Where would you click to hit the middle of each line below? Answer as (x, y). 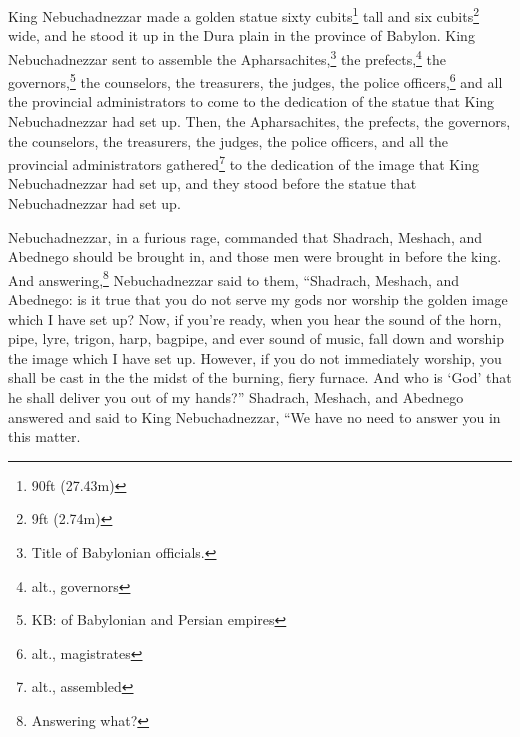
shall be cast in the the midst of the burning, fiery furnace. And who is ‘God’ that (260, 377)
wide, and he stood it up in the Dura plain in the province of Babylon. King (241, 35)
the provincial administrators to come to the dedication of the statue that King (251, 101)
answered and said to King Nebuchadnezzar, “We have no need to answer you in (254, 416)
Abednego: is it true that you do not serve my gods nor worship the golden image (258, 299)
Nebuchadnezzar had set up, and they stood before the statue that (212, 183)
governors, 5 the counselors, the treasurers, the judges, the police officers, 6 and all (255, 80)
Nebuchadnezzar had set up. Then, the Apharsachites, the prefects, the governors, (259, 120)
